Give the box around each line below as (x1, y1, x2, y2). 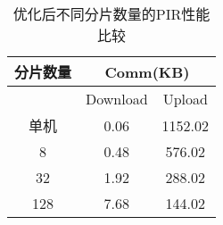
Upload (162, 88, 208, 109)
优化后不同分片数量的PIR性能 (12, 4, 211, 24)
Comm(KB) (104, 61, 190, 82)
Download (86, 88, 148, 109)
